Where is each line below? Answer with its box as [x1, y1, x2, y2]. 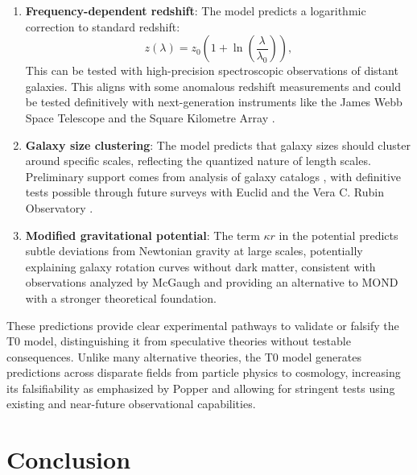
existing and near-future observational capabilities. [6, 395, 256, 412]
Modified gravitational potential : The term [25, 226, 260, 243]
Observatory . [25, 199, 93, 216]
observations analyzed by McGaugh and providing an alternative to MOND [25, 274, 398, 291]
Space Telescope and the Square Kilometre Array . [25, 109, 275, 126]
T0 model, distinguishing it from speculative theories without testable [6, 332, 351, 349]
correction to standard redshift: [25, 18, 180, 35]
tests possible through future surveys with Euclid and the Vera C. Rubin [25, 184, 384, 200]
